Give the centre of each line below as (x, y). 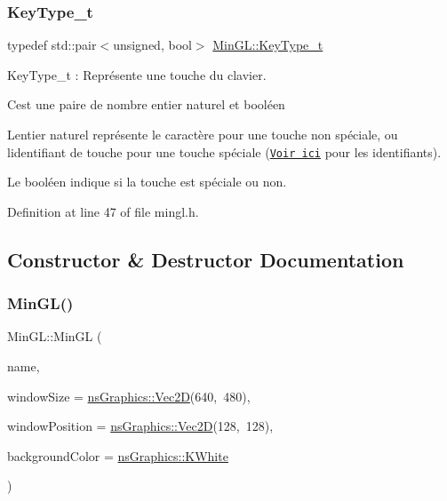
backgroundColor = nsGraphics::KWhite (118, 455)
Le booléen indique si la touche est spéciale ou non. (147, 182)
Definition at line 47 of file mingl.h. (103, 211)
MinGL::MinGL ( (55, 336)
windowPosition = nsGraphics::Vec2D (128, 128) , (140, 426)
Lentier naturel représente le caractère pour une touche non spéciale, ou (203, 134)
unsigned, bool (152, 45)
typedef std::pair (52, 45)
